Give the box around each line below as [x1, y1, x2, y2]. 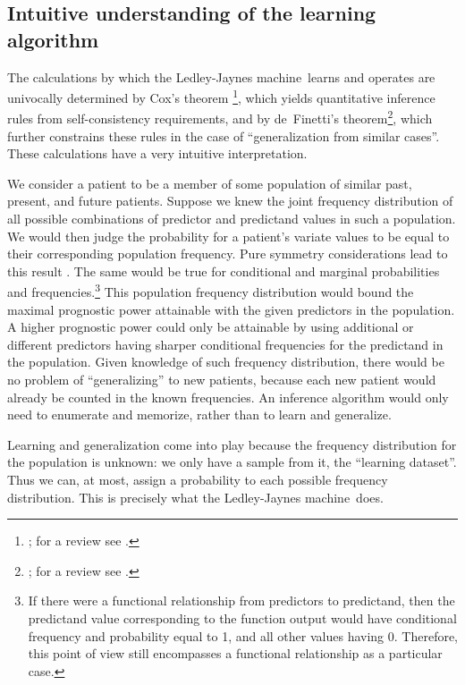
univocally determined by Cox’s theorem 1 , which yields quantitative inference [7, 86, 435, 106]
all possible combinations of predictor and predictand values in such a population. [7, 209, 456, 228]
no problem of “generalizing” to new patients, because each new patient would [7, 370, 436, 389]
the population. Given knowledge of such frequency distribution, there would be [7, 352, 444, 371]
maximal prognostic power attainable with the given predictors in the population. [7, 300, 455, 318]
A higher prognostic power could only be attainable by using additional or [7, 317, 414, 336]
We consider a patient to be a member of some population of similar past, [7, 173, 412, 192]
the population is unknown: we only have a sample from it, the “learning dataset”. [7, 452, 457, 471]
